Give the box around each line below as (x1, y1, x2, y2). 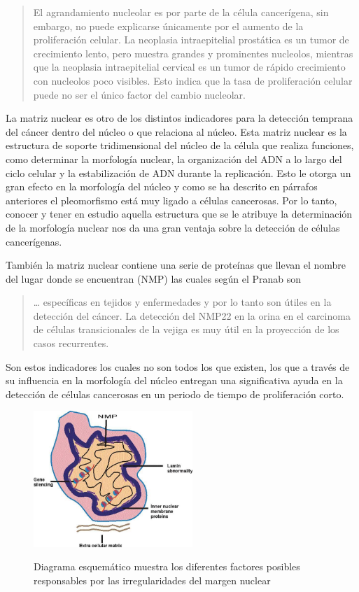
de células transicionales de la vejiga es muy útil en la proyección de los (33, 322, 339, 337)
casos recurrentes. (33, 336, 109, 351)
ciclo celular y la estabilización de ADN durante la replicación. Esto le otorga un (6, 165, 351, 180)
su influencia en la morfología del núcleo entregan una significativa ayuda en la (6, 373, 343, 388)
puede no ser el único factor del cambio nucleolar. (33, 87, 246, 101)
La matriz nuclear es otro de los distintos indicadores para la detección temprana (6, 111, 353, 125)
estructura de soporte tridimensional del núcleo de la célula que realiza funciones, (6, 138, 354, 153)
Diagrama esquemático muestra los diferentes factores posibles (34, 559, 300, 574)
